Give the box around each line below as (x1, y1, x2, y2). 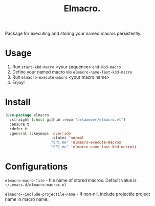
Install (5, 96, 31, 108)
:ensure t (9, 122, 29, 127)
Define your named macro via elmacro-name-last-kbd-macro (12, 69, 133, 75)
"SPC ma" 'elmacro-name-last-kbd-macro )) (51, 145, 137, 150)
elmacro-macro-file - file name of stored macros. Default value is (5, 177, 137, 183)
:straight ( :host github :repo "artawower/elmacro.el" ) (9, 117, 126, 122)
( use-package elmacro (5, 113, 49, 118)
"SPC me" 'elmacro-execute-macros (51, 140, 121, 145)
